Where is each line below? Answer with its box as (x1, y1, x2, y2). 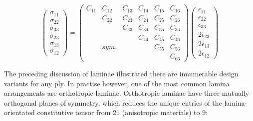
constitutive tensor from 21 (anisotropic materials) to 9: (37, 107, 208, 118)
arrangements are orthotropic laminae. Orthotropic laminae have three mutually (4, 88, 250, 98)
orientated (4, 107, 35, 118)
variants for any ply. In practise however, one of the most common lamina (4, 78, 230, 88)
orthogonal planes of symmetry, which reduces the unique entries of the (4, 97, 222, 108)
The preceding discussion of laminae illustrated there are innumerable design (4, 68, 239, 78)
